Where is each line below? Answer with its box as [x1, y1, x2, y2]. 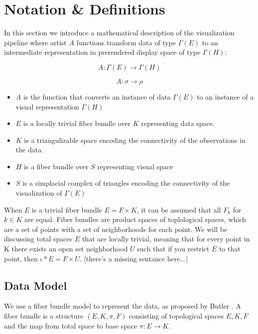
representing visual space [97, 161, 173, 171]
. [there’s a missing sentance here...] [80, 253, 188, 263]
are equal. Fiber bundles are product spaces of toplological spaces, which [24, 214, 246, 224]
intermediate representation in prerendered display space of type [4, 47, 201, 57]
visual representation [15, 101, 79, 111]
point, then [4, 253, 38, 263]
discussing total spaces [4, 233, 73, 244]
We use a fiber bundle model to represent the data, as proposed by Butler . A [4, 301, 241, 311]
